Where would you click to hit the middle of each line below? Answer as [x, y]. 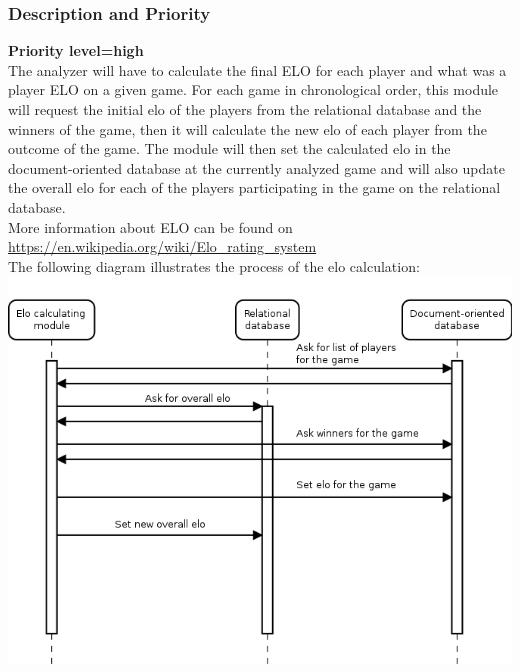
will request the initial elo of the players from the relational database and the [245, 109]
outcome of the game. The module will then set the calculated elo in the [229, 148]
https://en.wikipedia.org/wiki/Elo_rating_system [162, 246]
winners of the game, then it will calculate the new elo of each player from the [247, 128]
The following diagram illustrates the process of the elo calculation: [214, 265]
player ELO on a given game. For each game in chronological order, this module [253, 89]
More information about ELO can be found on [150, 226]
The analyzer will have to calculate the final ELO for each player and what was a [257, 69]
